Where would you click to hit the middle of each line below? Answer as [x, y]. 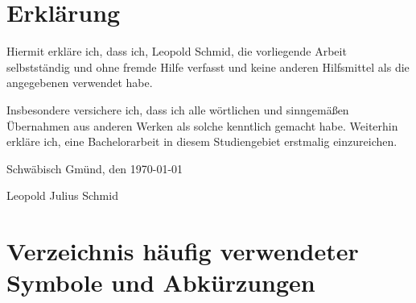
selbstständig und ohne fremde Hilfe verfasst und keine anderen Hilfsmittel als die [208, 66]
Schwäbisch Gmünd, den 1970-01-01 [95, 168]
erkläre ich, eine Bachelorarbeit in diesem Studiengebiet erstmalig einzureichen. [202, 141]
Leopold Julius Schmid [62, 195]
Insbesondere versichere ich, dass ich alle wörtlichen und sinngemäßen [178, 109]
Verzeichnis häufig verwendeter [183, 251]
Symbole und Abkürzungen [161, 282]
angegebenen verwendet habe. [80, 83]
